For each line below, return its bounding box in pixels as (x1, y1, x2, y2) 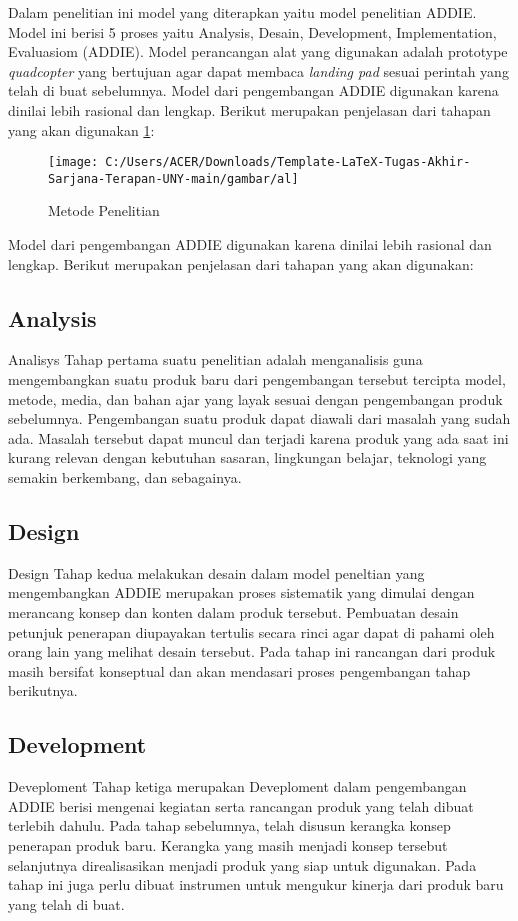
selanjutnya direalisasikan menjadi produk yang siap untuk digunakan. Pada (8, 854, 477, 875)
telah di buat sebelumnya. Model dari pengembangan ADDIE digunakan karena (8, 80, 499, 101)
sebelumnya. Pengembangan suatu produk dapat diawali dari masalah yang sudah (8, 408, 511, 429)
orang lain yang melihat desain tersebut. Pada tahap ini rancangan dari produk (8, 641, 496, 662)
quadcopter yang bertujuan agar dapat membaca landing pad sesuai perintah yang (8, 60, 509, 81)
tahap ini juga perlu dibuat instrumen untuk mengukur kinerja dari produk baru (8, 874, 504, 895)
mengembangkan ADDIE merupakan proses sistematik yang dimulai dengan (8, 582, 475, 603)
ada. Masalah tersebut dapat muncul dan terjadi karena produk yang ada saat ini (8, 427, 509, 448)
